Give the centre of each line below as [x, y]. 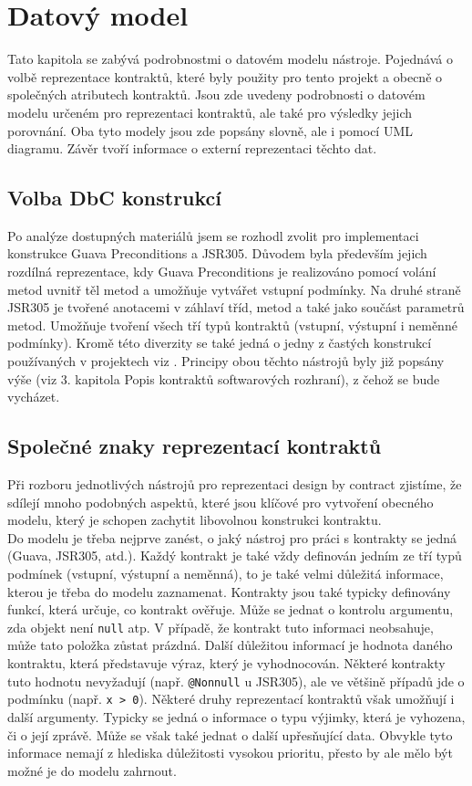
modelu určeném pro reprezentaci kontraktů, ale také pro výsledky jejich [210, 112]
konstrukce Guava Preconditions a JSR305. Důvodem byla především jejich [217, 253]
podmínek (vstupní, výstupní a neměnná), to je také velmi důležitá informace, [226, 573]
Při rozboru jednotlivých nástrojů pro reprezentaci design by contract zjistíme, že [235, 484]
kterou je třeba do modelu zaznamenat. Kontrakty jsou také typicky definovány [229, 591]
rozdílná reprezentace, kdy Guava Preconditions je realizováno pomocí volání [222, 272]
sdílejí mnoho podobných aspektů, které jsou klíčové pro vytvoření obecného [221, 502]
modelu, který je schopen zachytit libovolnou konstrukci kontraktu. [195, 520]
